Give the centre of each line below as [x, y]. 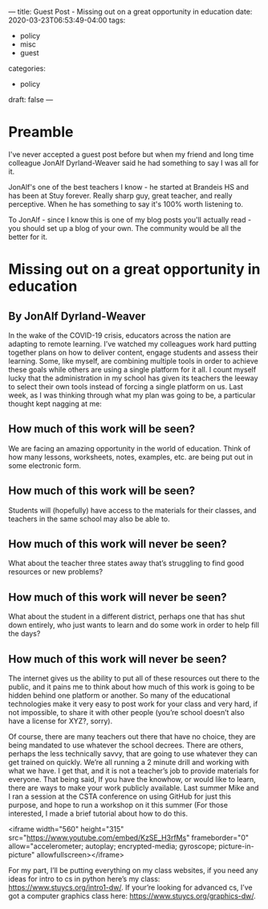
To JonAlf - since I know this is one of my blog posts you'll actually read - [130, 220]
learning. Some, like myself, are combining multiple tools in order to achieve [133, 360]
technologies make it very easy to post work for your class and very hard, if [133, 704]
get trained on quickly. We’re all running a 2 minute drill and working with [129, 762]
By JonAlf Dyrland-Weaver [77, 316]
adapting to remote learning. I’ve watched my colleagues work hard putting [132, 343]
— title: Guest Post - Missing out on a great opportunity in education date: [130, 12]
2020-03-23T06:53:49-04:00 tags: [67, 20]
